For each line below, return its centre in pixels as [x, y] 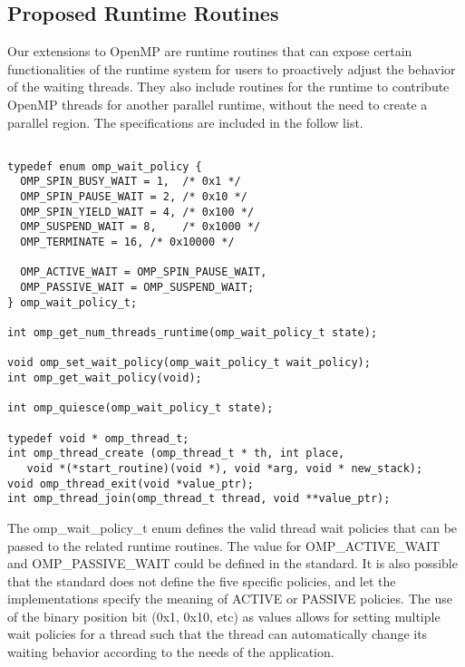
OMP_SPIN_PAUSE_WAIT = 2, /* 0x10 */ [134, 197]
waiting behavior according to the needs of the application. [171, 652]
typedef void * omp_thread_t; [98, 438]
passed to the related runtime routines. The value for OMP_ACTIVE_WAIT [224, 545]
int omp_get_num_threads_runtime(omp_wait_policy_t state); [193, 333]
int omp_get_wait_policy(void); [105, 378]
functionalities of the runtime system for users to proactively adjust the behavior [232, 68]
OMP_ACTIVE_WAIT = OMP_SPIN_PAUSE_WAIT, [144, 272]
